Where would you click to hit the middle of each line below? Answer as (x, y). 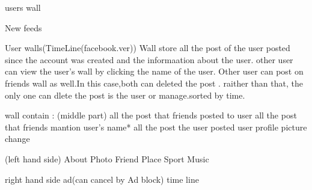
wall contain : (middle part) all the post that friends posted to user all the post (151, 115)
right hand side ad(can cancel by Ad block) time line (102, 179)
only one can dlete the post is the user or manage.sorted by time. (125, 95)
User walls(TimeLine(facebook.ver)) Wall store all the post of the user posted (148, 48)
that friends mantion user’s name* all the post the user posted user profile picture (156, 127)
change (17, 139)
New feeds (23, 27)
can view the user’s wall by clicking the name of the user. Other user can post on (154, 71)
